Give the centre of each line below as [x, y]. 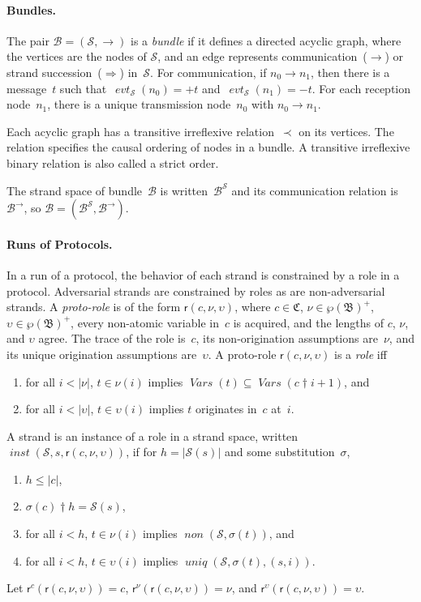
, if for [142, 452]
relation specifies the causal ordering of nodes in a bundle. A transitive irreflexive [208, 147]
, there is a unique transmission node [139, 104]
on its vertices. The [346, 131]
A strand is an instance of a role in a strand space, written [153, 435]
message [27, 88]
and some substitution [279, 452]
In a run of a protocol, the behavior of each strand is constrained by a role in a [203, 274]
